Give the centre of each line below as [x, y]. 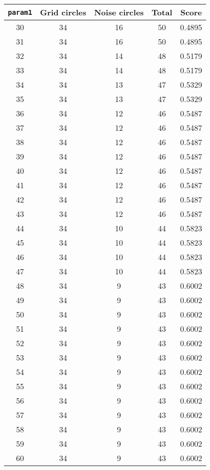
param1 [20, 12]
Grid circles [63, 12]
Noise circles [119, 12]
